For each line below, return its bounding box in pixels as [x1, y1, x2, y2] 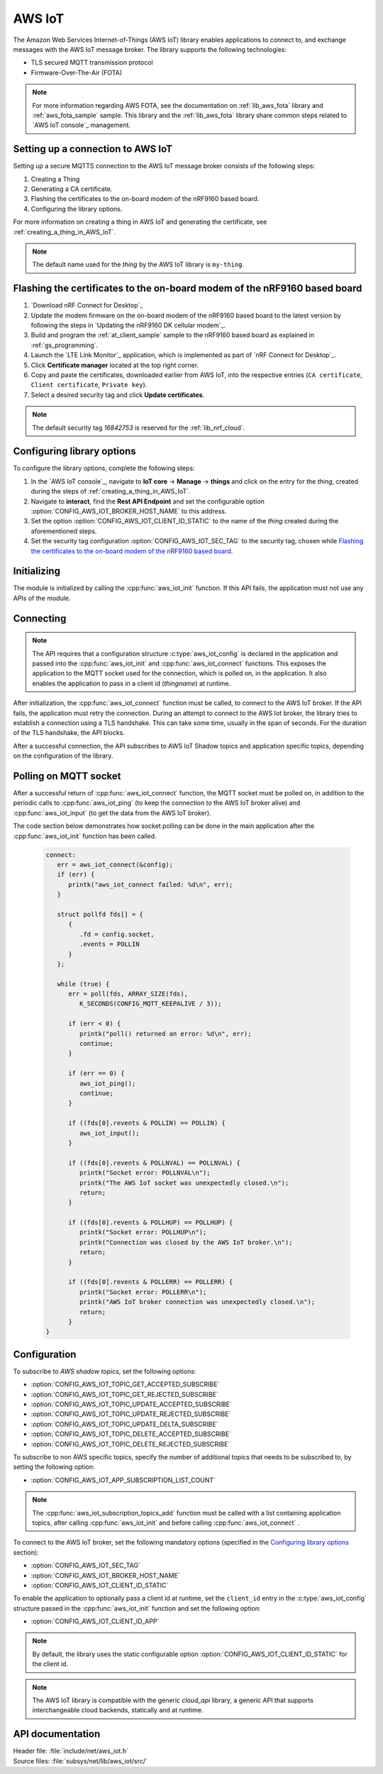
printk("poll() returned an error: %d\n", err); [79, 1030, 252, 1038]
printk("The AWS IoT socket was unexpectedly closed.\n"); [79, 1179, 289, 1187]
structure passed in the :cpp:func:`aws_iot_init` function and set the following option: [13, 1604, 261, 1612]
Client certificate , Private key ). [30, 381, 148, 389]
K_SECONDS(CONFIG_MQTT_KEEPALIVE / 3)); [79, 1000, 222, 1008]
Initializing [13, 565, 60, 577]
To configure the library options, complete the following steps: [13, 464, 195, 472]
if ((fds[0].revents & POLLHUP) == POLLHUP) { [68, 1219, 233, 1226]
